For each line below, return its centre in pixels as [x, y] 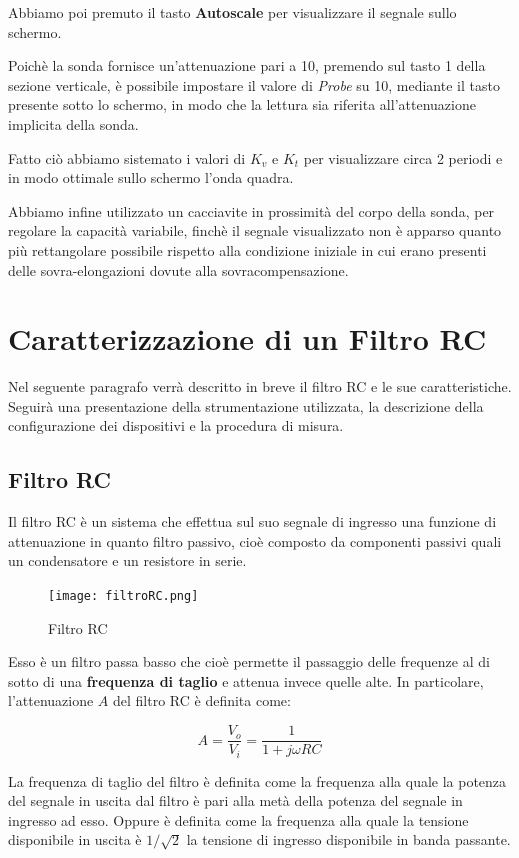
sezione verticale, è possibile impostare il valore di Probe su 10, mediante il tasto [254, 84]
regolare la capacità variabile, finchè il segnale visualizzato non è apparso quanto [255, 230]
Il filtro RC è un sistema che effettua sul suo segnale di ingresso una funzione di [252, 521]
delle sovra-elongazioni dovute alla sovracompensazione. [178, 269]
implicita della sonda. [73, 123]
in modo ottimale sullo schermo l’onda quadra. [151, 177]
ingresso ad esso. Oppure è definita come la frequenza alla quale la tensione [238, 819]
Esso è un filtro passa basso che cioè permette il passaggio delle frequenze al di [249, 661]
